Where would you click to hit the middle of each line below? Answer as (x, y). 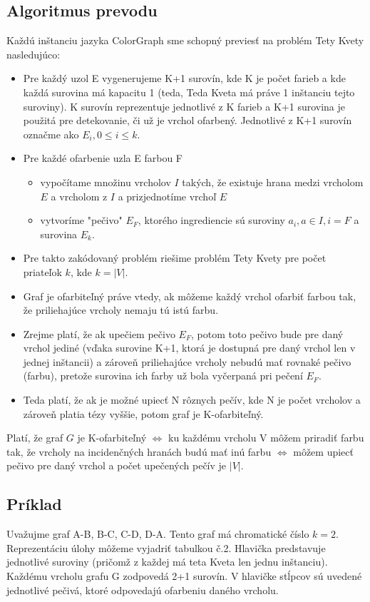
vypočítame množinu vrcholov (106, 182)
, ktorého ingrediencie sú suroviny (211, 220)
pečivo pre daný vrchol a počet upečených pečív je (117, 465)
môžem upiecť (323, 451)
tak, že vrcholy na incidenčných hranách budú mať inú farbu (139, 451)
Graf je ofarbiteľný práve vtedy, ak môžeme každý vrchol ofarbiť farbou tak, (190, 296)
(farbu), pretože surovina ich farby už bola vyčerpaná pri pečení (163, 376)
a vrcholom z (79, 196)
